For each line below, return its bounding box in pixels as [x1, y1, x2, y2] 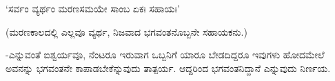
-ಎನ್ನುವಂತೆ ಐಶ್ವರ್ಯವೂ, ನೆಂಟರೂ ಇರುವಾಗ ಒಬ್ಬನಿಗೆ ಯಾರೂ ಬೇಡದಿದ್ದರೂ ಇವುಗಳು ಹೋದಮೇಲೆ [6, 47, 325, 62]
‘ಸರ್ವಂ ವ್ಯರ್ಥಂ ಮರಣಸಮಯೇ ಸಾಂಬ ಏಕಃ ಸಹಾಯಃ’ [6, 1, 180, 15]
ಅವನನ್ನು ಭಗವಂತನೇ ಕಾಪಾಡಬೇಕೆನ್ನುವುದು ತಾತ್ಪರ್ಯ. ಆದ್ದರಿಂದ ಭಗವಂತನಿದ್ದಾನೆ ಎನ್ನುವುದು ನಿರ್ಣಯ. [6, 60, 331, 75]
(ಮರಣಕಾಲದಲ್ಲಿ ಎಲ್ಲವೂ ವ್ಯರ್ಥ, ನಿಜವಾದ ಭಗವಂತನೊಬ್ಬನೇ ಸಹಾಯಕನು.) [6, 24, 247, 38]
